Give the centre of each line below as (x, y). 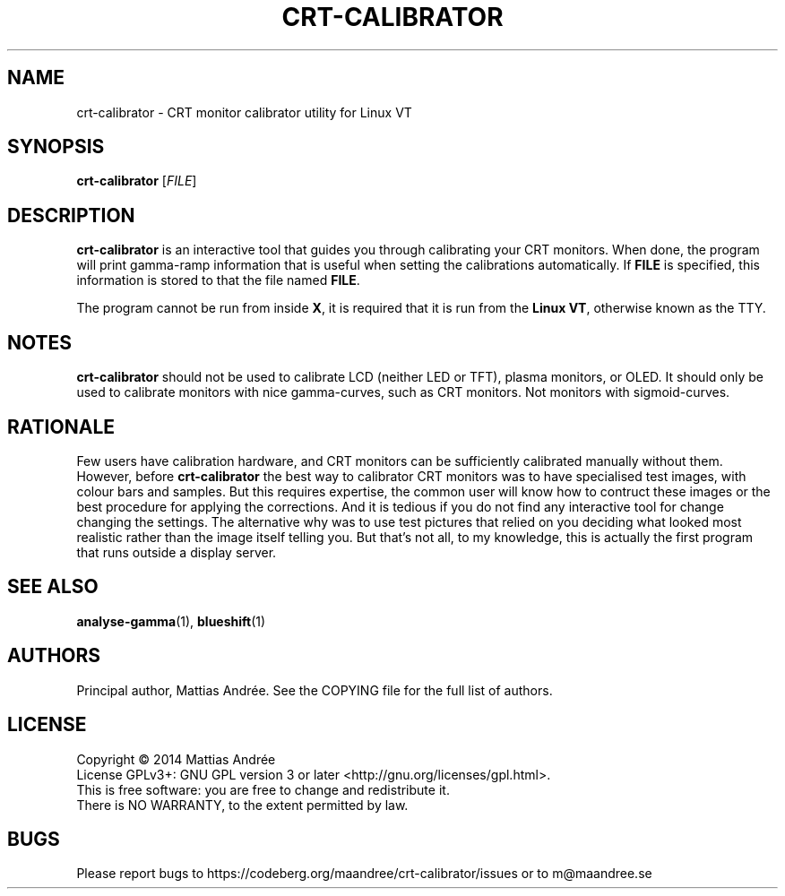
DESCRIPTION (71, 215)
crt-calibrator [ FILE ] (137, 181)
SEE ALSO (53, 587)
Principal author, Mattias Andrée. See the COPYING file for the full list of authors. (315, 690)
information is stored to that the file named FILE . (218, 280)
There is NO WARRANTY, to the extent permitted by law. (242, 805)
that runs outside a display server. (177, 552)
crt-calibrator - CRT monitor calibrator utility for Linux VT (244, 112)
